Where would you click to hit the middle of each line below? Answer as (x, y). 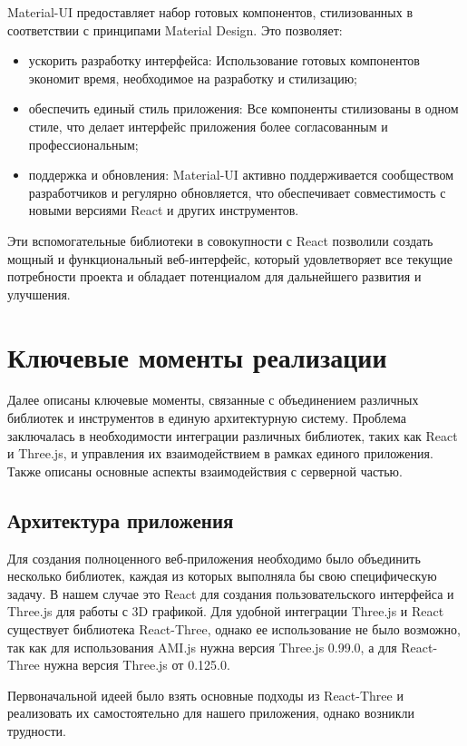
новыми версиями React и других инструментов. (164, 210)
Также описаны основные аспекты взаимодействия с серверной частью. (205, 471)
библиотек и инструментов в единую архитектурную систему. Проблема (207, 418)
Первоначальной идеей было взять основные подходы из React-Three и (205, 695)
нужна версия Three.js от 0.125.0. (137, 665)
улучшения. (39, 294)
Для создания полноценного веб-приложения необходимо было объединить (214, 558)
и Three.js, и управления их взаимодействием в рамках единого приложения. (220, 453)
